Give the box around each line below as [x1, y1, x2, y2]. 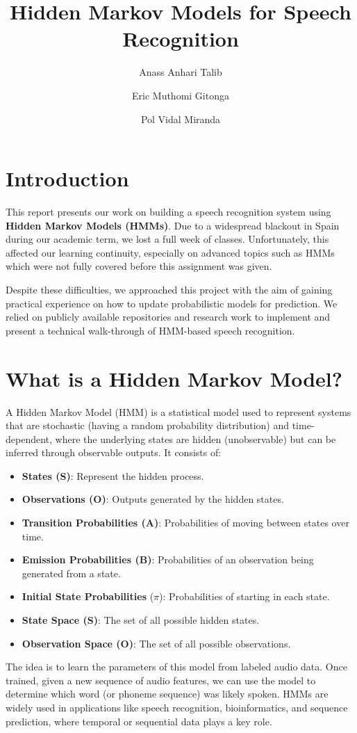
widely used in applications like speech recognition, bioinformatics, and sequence [6, 700, 348, 714]
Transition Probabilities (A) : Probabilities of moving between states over [22, 515, 349, 530]
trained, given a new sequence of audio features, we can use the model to [6, 672, 316, 687]
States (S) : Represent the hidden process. [22, 468, 204, 483]
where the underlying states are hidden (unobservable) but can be [55, 431, 336, 446]
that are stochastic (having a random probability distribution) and [6, 418, 290, 433]
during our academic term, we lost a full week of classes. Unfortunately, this [6, 232, 329, 246]
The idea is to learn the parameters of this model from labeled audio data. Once [6, 659, 347, 674]
